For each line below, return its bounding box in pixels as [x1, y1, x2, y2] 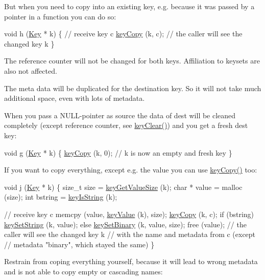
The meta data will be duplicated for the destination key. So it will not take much [4, 82, 261, 93]
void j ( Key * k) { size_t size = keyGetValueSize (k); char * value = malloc [4, 181, 243, 192]
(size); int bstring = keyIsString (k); [4, 191, 117, 202]
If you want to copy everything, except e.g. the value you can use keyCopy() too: [4, 164, 257, 175]
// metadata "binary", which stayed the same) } [4, 239, 155, 249]
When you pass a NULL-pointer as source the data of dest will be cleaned [4, 110, 236, 120]
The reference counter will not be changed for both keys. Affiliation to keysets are [4, 55, 260, 66]
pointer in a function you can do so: [4, 11, 116, 21]
